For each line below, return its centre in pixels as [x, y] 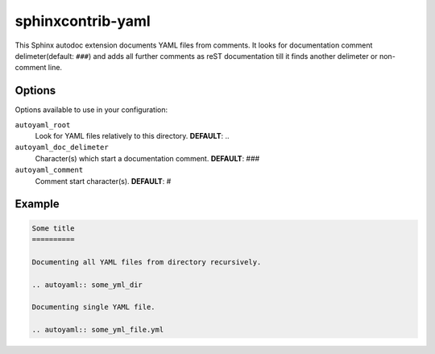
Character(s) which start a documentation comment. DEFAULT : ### [147, 158]
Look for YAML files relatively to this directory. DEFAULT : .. [132, 136]
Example [37, 204]
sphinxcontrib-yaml [83, 21]
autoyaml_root [43, 125]
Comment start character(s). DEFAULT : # [103, 181]
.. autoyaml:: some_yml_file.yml [98, 330]
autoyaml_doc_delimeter [62, 148]
